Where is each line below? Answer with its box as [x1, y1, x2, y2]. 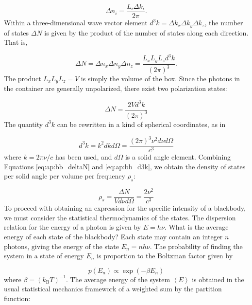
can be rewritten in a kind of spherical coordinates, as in [57, 119, 226, 129]
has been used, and [55, 152, 112, 162]
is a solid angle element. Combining [125, 152, 231, 162]
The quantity [4, 119, 43, 129]
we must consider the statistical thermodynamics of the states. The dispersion [4, 212, 236, 222]
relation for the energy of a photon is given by [4, 222, 141, 232]
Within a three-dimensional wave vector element [4, 18, 148, 28]
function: [4, 293, 31, 304]
